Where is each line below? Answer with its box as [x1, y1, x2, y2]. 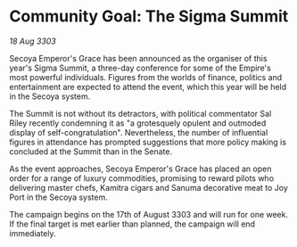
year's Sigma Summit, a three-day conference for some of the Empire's [9, 62, 272, 73]
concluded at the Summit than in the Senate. [9, 145, 173, 157]
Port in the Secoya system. [9, 192, 109, 202]
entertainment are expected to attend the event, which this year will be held [9, 81, 287, 92]
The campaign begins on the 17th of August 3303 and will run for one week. [9, 209, 289, 219]
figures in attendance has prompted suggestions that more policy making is [9, 136, 287, 147]
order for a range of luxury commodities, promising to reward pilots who [9, 172, 275, 184]
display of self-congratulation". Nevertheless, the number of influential [9, 127, 268, 137]
